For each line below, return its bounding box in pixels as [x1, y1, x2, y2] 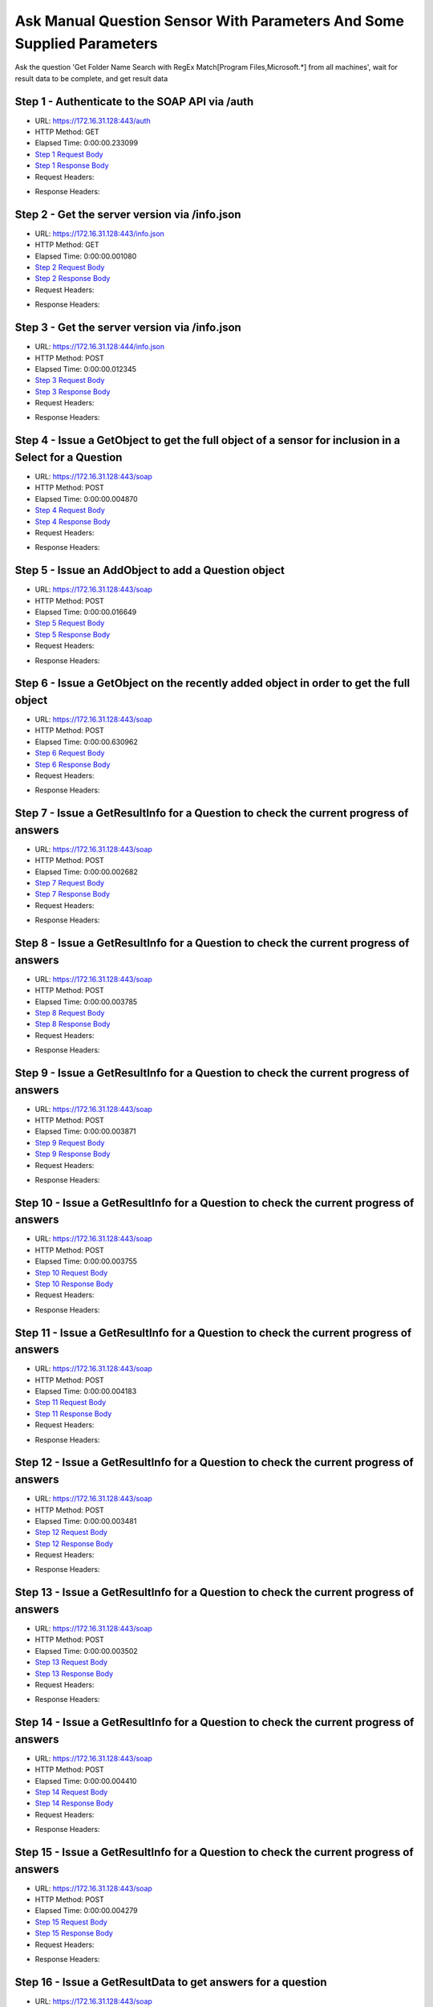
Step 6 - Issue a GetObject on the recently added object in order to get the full [14, 677, 411, 690]
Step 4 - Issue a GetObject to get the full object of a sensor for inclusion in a [14, 434, 401, 447]
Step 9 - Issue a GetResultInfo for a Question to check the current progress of [14, 1066, 410, 1080]
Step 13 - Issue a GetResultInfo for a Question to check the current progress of [14, 1586, 415, 1599]
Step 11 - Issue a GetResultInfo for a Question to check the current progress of [14, 1325, 412, 1340]
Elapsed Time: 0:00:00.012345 [34, 364, 136, 373]
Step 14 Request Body [34, 1787, 108, 1797]
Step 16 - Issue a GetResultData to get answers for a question [14, 1975, 328, 1989]
